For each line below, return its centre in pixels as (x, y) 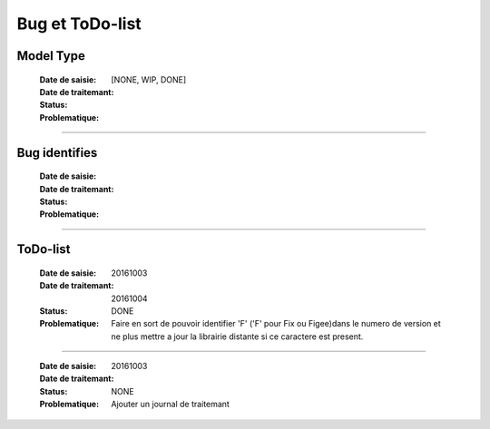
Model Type (51, 56)
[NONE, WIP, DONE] (149, 79)
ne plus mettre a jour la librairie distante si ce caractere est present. (237, 336)
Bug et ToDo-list (79, 24)
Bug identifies (57, 153)
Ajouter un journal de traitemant (171, 405)
